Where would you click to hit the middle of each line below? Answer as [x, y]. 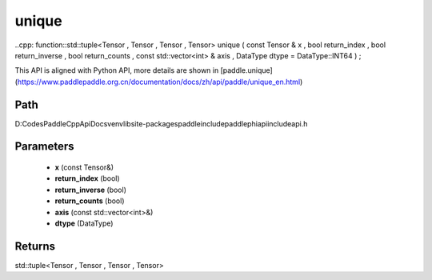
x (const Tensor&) [84, 167]
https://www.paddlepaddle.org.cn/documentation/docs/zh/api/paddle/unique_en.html [159, 82]
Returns [35, 246]
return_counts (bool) [90, 201]
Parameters [44, 147]
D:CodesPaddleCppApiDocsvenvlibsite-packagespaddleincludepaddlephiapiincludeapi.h [161, 123]
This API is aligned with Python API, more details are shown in [117, 70]
